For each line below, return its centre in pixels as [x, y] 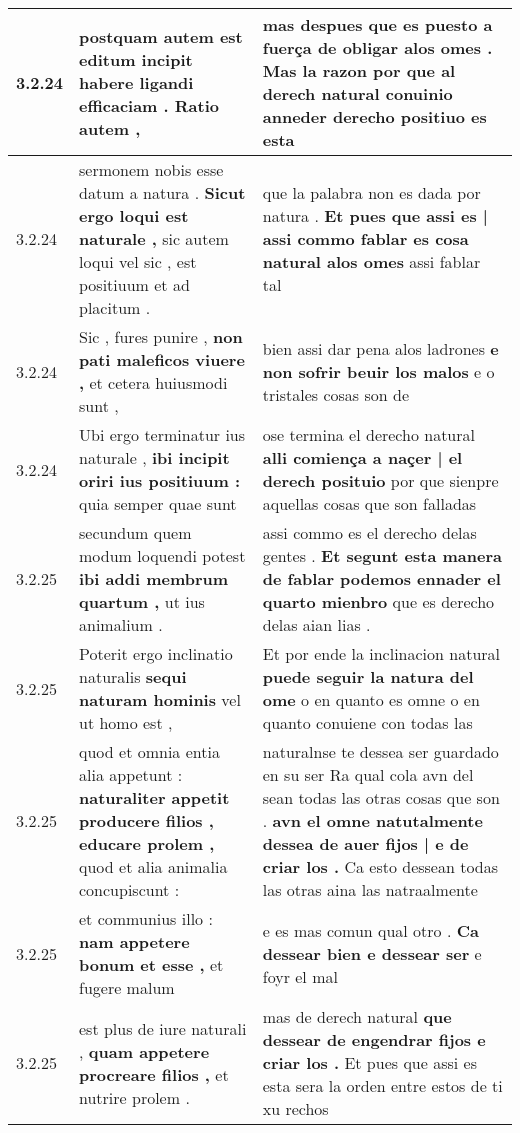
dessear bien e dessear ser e [372, 953]
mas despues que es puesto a [377, 24]
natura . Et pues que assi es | [375, 215]
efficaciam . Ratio [149, 105]
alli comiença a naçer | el [362, 457]
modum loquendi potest [162, 555]
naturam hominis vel [160, 699]
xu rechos [295, 1108]
